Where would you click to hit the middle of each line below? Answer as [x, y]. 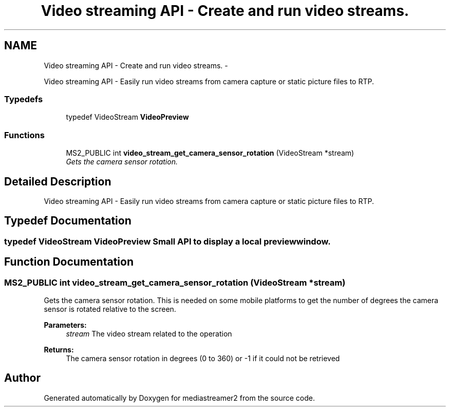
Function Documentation [69, 262]
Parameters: [65, 325]
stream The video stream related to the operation [149, 334]
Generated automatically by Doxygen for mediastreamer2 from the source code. [179, 398]
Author [22, 378]
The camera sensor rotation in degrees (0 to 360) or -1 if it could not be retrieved [203, 358]
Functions [24, 135]
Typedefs [24, 99]
